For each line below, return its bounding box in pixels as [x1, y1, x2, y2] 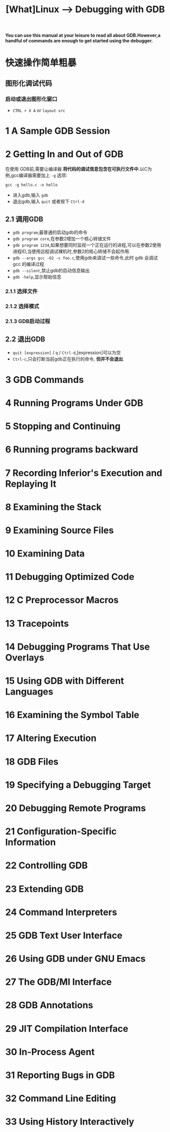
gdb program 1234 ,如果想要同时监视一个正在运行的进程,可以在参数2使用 [12, 242, 161, 248]
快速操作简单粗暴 [5, 57, 77, 69]
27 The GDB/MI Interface [5, 976, 112, 988]
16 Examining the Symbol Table [5, 709, 140, 721]
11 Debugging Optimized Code [5, 571, 134, 583]
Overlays [5, 652, 45, 663]
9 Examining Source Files [5, 524, 114, 536]
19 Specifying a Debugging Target [5, 779, 151, 790]
